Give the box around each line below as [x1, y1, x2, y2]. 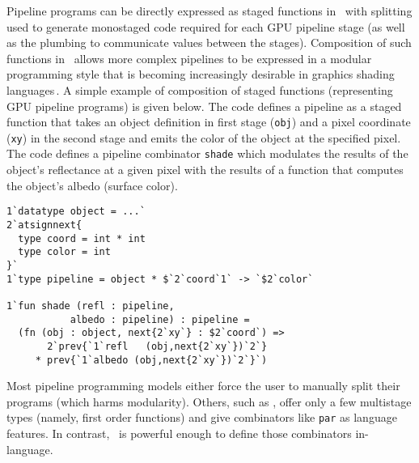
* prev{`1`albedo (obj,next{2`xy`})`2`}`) [35, 354, 268, 366]
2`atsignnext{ [6, 219, 83, 231]
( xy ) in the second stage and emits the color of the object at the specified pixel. [6, 129, 401, 146]
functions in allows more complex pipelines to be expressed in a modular [6, 49, 372, 66]
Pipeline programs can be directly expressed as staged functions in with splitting [6, 2, 413, 19]
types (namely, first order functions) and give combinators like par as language [6, 409, 397, 426]
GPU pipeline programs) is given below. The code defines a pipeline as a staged [6, 97, 402, 114]
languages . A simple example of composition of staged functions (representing [6, 81, 393, 98]
